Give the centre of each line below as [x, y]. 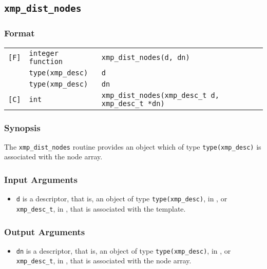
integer [44, 53]
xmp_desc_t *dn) [133, 103]
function [46, 61]
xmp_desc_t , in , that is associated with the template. [101, 208]
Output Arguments [45, 231]
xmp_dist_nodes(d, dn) [146, 57]
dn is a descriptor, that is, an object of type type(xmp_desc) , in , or [123, 250]
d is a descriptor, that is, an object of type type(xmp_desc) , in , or [122, 199]
